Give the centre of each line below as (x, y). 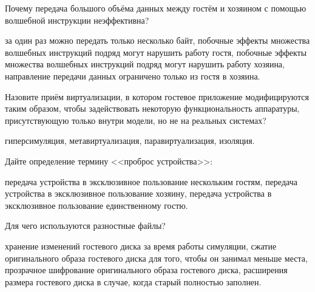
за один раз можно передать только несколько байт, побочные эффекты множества (157, 40)
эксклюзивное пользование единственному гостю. (97, 205)
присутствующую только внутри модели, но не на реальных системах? (136, 120)
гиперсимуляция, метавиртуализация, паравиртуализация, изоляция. (130, 141)
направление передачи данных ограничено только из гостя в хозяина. (133, 76)
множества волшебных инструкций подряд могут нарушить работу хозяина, (145, 64)
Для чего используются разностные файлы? (85, 226)
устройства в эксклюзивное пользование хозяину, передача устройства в (138, 193)
